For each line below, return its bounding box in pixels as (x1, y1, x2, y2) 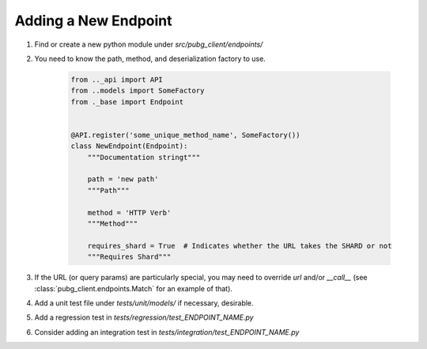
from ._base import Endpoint (70, 97, 184, 106)
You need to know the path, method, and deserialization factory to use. (34, 54, 266, 63)
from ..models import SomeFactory (70, 86, 205, 95)
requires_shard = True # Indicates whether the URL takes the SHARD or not (87, 241, 392, 250)
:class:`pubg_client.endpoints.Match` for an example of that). (34, 283, 233, 293)
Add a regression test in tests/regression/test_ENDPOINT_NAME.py (34, 313, 254, 322)
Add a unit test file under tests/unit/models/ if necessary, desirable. (34, 298, 254, 308)
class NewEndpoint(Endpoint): (70, 142, 188, 150)
